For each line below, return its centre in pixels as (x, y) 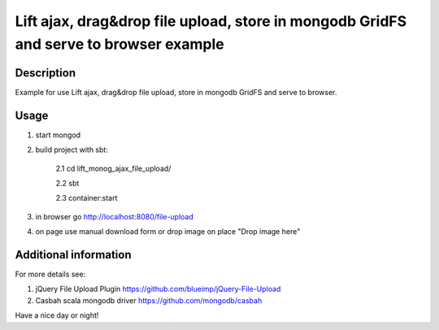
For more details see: (50, 274)
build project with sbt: (72, 150)
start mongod (58, 135)
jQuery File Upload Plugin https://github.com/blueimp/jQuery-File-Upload (158, 289)
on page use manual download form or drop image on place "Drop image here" (168, 232)
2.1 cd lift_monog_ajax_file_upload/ (113, 168)
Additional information (73, 255)
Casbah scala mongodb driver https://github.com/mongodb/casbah (149, 300)
